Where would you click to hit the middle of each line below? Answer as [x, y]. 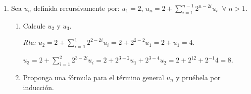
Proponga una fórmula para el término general [94, 77]
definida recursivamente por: [76, 8]
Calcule [34, 25]
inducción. [38, 87]
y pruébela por [198, 77]
